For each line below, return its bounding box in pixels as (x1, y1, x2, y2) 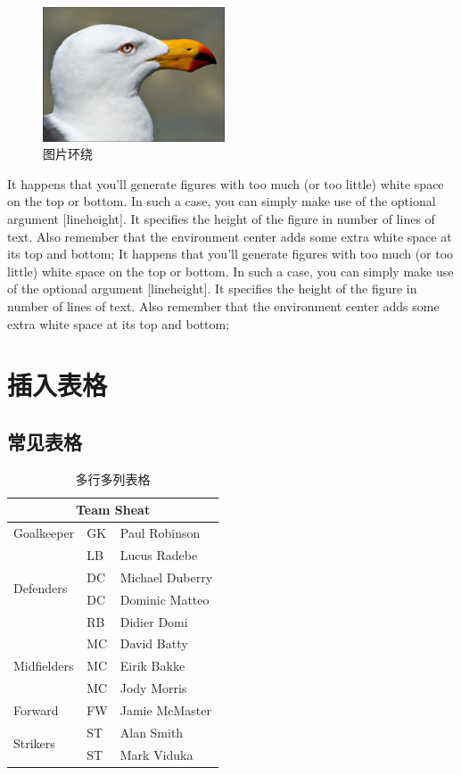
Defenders (13, 579, 68, 598)
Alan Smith (119, 722, 184, 741)
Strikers (13, 734, 55, 753)
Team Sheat (75, 500, 151, 519)
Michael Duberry (119, 567, 213, 586)
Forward (13, 700, 59, 719)
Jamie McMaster (119, 700, 211, 719)
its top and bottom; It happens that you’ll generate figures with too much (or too (7, 244, 454, 263)
